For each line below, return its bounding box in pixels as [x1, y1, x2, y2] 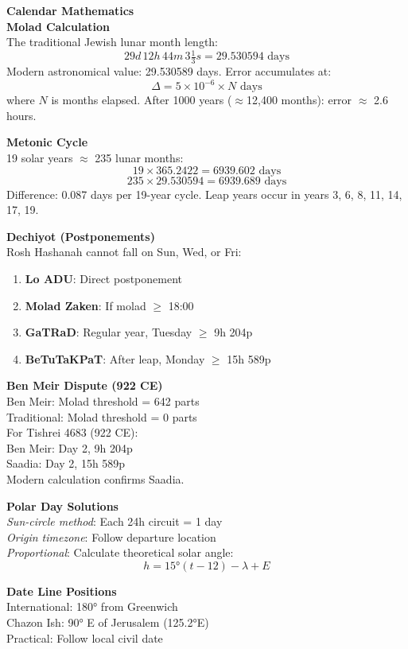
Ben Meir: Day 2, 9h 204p [6, 439, 133, 456]
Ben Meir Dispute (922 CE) [6, 377, 163, 394]
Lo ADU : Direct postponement [25, 270, 183, 286]
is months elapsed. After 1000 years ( [51, 91, 232, 108]
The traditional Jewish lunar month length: [6, 33, 218, 50]
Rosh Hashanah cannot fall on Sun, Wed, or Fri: [6, 243, 242, 260]
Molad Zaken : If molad [25, 297, 146, 313]
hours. [6, 107, 37, 123]
